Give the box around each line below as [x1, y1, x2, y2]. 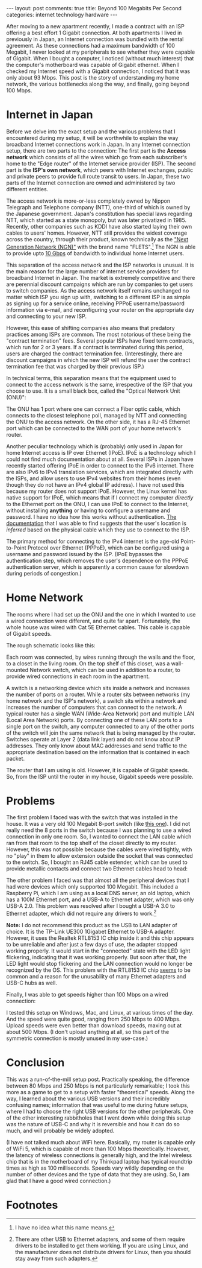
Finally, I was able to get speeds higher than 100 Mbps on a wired [6, 991, 168, 998]
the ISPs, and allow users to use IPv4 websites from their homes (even [6, 475, 181, 482]
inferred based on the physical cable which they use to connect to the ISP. [6, 526, 191, 533]
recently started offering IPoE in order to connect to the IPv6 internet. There [6, 461, 194, 469]
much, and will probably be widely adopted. [6, 1127, 115, 1135]
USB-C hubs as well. [6, 979, 57, 987]
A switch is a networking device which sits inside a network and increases [6, 684, 191, 691]
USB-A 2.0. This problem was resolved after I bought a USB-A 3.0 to [6, 902, 176, 910]
